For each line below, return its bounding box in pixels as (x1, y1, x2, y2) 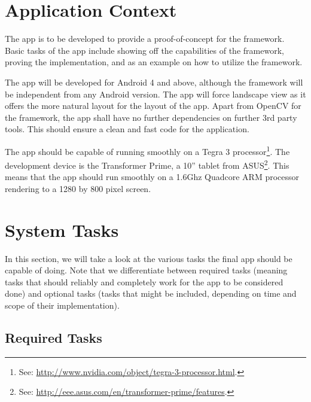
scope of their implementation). (5, 299, 120, 312)
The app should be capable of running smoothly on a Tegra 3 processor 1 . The (5, 143, 290, 157)
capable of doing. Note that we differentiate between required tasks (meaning (5, 264, 288, 276)
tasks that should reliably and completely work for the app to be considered (5, 275, 283, 288)
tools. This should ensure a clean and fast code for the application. (5, 123, 249, 135)
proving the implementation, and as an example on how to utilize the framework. (5, 56, 303, 68)
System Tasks (5, 217, 119, 242)
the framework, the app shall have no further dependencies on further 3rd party (5, 111, 297, 123)
